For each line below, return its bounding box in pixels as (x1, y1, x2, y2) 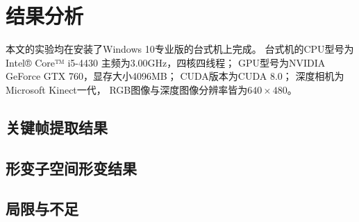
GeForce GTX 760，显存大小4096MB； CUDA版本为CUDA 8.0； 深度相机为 (6, 69, 344, 83)
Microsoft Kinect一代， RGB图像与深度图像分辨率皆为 (6, 82, 248, 96)
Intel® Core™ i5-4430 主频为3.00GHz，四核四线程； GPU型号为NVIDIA (6, 55, 326, 69)
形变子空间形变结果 (6, 157, 137, 178)
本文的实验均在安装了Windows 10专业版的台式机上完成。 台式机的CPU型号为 (6, 42, 354, 56)
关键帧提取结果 (6, 116, 108, 137)
